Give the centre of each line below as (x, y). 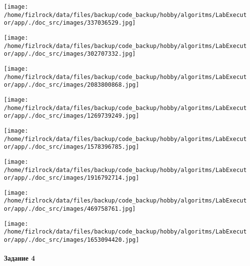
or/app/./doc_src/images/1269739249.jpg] (72, 116)
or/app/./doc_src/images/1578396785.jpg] (72, 147)
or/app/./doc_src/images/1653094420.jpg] (72, 240)
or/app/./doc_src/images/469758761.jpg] (70, 209)
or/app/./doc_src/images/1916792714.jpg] (72, 178)
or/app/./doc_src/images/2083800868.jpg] (72, 85)
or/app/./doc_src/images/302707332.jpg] (70, 54)
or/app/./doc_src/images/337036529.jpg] (70, 23)
